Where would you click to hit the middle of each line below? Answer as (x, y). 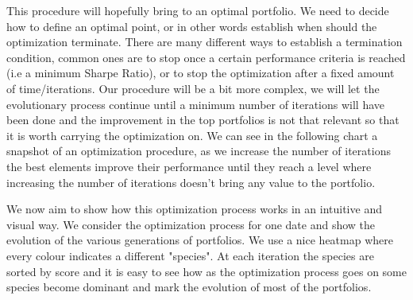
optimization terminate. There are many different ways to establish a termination (205, 42)
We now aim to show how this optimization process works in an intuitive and (194, 209)
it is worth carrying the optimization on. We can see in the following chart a (192, 135)
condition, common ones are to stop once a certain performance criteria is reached (206, 57)
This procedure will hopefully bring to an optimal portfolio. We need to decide (198, 10)
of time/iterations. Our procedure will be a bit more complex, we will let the (193, 88)
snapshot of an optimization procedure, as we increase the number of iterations (199, 151)
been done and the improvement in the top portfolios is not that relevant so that (203, 120)
